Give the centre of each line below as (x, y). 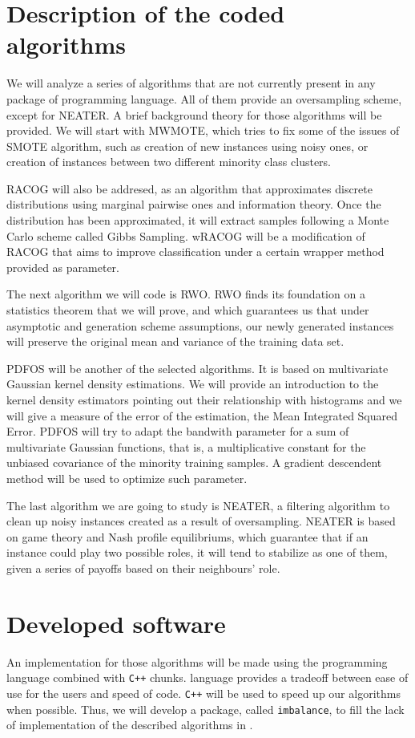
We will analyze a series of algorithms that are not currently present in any (191, 83)
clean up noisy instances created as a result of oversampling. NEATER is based (201, 521)
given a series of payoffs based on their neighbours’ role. (143, 568)
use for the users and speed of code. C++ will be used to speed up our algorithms (203, 693)
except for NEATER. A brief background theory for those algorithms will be (194, 114)
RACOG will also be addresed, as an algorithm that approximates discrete (189, 188)
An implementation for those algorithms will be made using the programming (197, 661)
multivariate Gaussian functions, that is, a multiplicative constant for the (186, 446)
